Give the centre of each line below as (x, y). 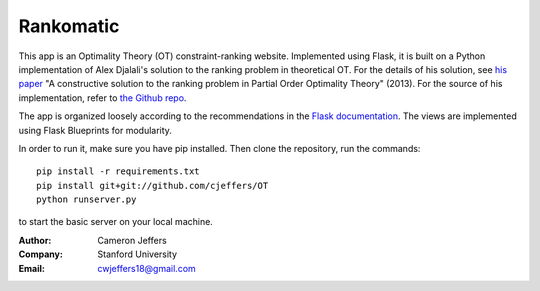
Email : (31, 268)
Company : (41, 254)
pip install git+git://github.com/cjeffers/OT (152, 185)
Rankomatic (69, 26)
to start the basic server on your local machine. (116, 222)
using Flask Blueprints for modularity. (95, 130)
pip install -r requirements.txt (118, 171)
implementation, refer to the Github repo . (102, 97)
